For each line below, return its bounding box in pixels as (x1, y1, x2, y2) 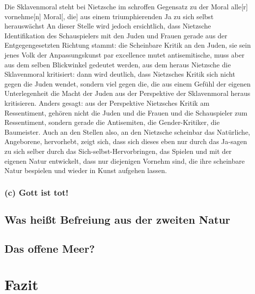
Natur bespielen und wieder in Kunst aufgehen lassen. (4, 165, 167, 176)
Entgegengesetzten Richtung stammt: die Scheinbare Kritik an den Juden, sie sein (4, 40, 251, 50)
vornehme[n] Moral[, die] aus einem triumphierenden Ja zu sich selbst (4, 11, 214, 21)
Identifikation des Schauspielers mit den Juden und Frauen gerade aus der (4, 30, 227, 40)
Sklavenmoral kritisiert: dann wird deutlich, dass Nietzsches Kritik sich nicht (4, 69, 235, 79)
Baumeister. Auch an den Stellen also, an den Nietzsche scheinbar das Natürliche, (4, 126, 250, 137)
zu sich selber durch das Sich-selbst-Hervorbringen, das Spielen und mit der (4, 146, 232, 156)
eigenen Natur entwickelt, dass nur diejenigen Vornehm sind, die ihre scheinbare (4, 155, 245, 166)
